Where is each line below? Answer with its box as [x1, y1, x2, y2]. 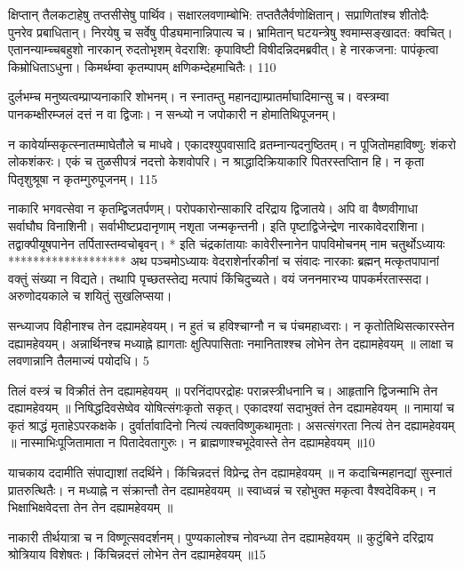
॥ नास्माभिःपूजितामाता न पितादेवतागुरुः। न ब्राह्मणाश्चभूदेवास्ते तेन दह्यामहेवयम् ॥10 [8, 433, 375, 452]
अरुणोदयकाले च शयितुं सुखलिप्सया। [8, 286, 172, 305]
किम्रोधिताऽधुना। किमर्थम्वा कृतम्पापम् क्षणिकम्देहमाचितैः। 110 [8, 57, 276, 76]
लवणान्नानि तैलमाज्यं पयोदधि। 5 [8, 351, 149, 370]
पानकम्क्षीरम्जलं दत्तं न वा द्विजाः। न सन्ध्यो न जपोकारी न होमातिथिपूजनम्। [8, 104, 337, 123]
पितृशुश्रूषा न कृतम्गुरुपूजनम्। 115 [8, 169, 158, 188]
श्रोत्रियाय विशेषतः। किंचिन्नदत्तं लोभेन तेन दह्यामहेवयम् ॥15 [8, 545, 267, 564]
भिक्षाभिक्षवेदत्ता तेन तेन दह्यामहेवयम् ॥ [8, 498, 173, 517]
